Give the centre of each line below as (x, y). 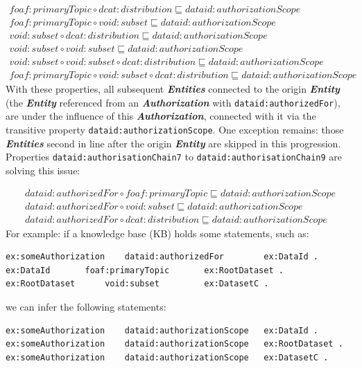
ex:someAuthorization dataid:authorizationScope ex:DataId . (162, 330)
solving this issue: (43, 170)
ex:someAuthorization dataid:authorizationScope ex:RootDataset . (174, 344)
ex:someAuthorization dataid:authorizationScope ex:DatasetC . (167, 357)
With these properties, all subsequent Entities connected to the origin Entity (173, 89)
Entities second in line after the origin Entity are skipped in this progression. (173, 143)
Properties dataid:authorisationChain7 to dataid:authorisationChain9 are (174, 157)
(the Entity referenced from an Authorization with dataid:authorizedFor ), (173, 102)
